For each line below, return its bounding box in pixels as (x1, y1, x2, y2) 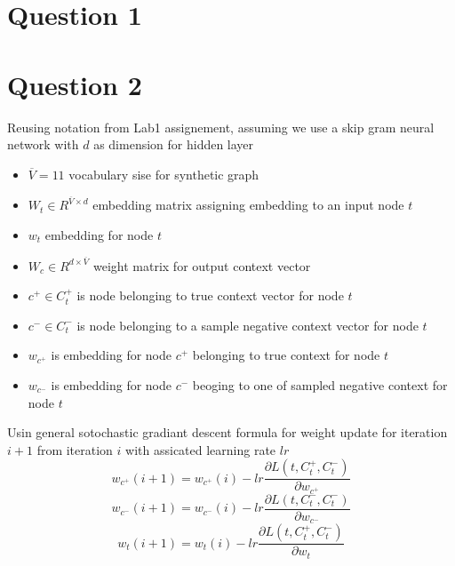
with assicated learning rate (125, 440, 276, 458)
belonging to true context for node (192, 346, 380, 364)
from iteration (36, 440, 113, 458)
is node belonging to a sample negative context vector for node (76, 315, 419, 334)
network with (7, 135, 79, 154)
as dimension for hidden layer (93, 135, 254, 154)
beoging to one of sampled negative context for (192, 375, 448, 394)
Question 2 (7, 66, 142, 102)
